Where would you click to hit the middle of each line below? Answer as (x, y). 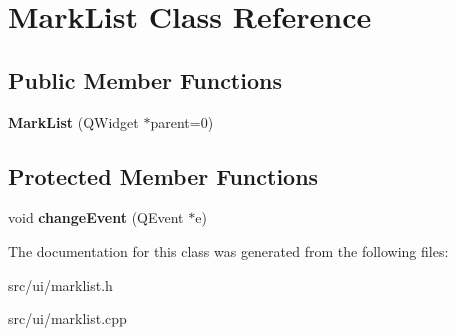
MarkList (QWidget (73, 121)
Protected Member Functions (163, 175)
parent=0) (182, 121)
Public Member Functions (145, 79)
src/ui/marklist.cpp (67, 318)
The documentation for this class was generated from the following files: (228, 250)
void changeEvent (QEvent (96, 217)
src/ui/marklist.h (60, 284)
